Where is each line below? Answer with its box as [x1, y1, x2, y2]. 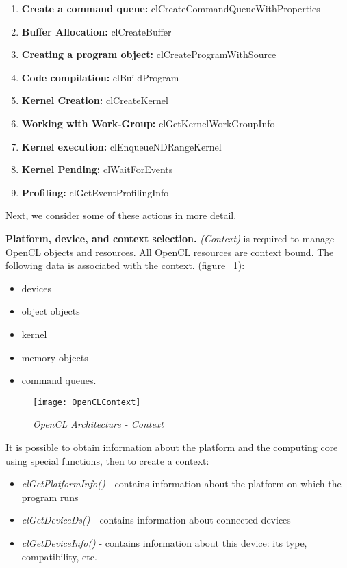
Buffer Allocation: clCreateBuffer [21, 24, 172, 38]
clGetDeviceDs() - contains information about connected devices [21, 513, 291, 527]
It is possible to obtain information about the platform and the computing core [5, 439, 338, 454]
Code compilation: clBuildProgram [21, 70, 179, 84]
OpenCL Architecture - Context [33, 417, 164, 431]
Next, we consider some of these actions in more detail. [5, 208, 237, 222]
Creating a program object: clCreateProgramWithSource [21, 47, 277, 62]
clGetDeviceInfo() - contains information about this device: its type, [21, 535, 307, 550]
